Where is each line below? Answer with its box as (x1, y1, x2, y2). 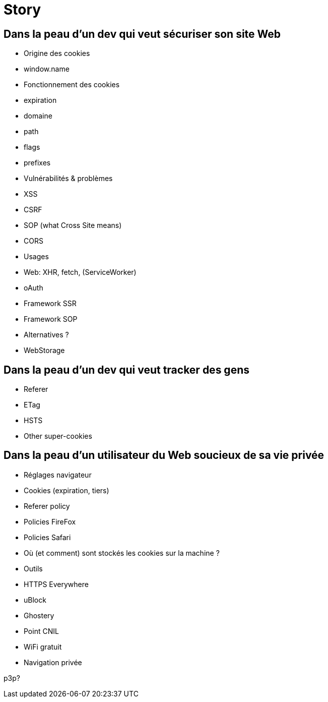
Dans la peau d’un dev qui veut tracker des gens (4, 363, 249, 376)
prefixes (24, 158, 51, 167)
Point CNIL (24, 626, 59, 635)
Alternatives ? (24, 330, 69, 339)
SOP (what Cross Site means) (24, 221, 122, 230)
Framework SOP (24, 315, 78, 324)
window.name (24, 65, 70, 74)
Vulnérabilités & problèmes (24, 174, 113, 183)
